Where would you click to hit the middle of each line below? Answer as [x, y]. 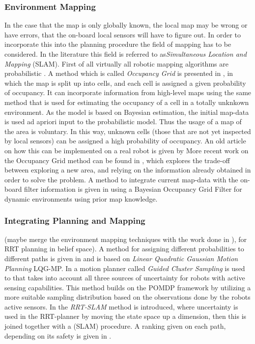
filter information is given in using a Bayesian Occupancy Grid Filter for [133, 189]
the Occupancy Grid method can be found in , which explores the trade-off [117, 160]
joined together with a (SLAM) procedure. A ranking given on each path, [115, 326]
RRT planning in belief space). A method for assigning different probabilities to [124, 249]
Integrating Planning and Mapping [75, 221]
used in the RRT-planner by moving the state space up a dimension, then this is [126, 316]
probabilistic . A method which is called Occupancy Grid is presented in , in [119, 73]
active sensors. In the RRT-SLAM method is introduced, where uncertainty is [121, 306]
